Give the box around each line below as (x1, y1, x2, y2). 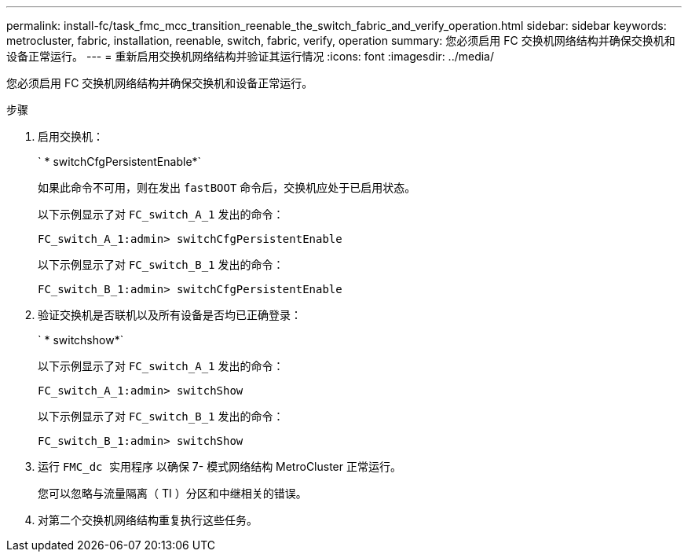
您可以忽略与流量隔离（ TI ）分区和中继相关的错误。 (38, 486, 307, 500)
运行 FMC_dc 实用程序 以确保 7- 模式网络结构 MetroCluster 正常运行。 (38, 460, 401, 473)
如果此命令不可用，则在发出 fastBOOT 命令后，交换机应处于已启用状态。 (38, 181, 416, 194)
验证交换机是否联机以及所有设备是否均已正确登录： (38, 308, 302, 321)
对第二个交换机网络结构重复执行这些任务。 (38, 513, 258, 527)
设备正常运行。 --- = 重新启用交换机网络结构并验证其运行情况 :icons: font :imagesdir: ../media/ (6, 50, 495, 63)
